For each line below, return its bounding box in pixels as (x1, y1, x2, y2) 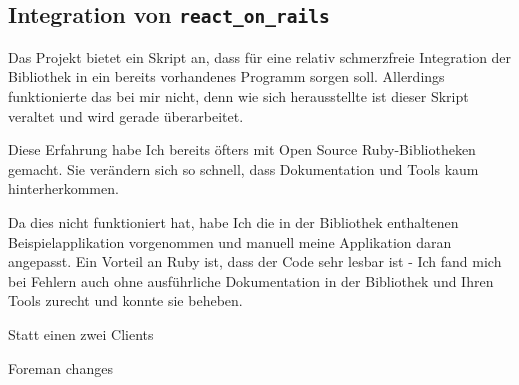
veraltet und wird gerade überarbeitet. (8, 105, 244, 126)
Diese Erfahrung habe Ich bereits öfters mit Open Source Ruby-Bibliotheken (8, 139, 476, 160)
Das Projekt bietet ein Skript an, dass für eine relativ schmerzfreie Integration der (8, 46, 512, 67)
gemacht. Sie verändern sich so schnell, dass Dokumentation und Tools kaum (8, 158, 479, 179)
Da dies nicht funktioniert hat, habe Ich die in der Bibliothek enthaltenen (8, 211, 459, 232)
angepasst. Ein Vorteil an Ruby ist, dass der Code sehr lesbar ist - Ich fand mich (8, 251, 502, 272)
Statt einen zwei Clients (8, 323, 154, 344)
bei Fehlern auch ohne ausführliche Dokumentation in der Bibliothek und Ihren (8, 270, 494, 291)
